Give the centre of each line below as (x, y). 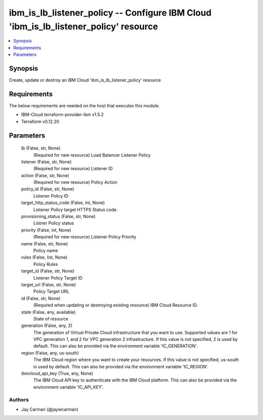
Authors (19, 400)
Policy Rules (46, 264)
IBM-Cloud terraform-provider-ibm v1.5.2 (63, 115)
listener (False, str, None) (46, 161)
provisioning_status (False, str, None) (58, 217)
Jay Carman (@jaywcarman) (50, 409)
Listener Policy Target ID (58, 278)
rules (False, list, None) (44, 257)
